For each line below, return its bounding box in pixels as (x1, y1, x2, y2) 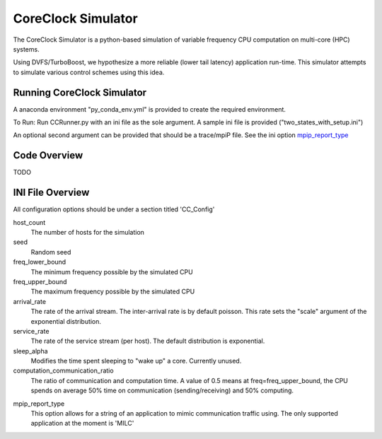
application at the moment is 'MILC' (30, 419, 134, 428)
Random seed (30, 247, 71, 256)
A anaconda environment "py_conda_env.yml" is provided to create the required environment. (13, 105, 286, 113)
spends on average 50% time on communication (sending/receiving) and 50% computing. (30, 386, 294, 395)
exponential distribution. (30, 317, 102, 325)
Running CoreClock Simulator (13, 86, 147, 98)
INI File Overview (13, 187, 90, 199)
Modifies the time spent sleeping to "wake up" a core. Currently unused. (30, 357, 242, 365)
